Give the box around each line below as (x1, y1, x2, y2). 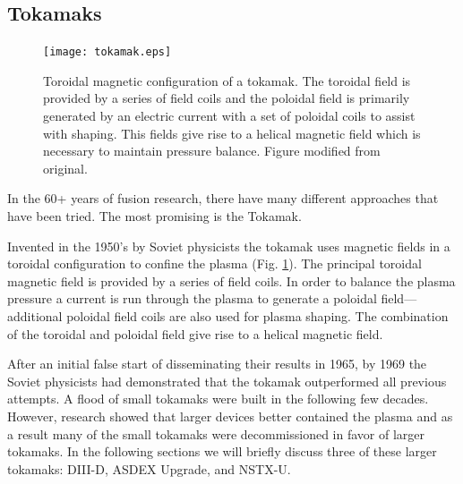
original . (43, 158, 88, 177)
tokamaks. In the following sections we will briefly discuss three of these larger (7, 442, 437, 461)
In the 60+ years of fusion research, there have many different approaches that (7, 189, 439, 208)
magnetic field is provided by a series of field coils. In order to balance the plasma (7, 271, 456, 290)
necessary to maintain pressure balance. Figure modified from (43, 141, 381, 160)
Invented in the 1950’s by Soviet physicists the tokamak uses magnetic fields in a (7, 236, 450, 255)
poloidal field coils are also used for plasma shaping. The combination (66, 306, 449, 325)
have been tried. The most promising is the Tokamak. (7, 207, 302, 225)
